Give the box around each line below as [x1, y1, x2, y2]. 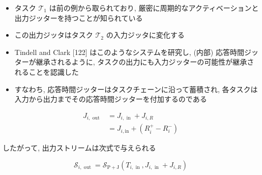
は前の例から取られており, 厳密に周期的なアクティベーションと [49, 3, 259, 13]
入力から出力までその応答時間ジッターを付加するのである [14, 94, 207, 104]
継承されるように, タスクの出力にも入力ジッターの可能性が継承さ [36, 56, 254, 67]
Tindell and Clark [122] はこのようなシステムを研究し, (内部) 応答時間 [14, 46, 244, 57]
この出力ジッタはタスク [14, 30, 93, 40]
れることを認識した [14, 66, 79, 77]
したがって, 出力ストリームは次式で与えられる [3, 142, 156, 153]
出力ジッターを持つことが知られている [14, 12, 143, 23]
